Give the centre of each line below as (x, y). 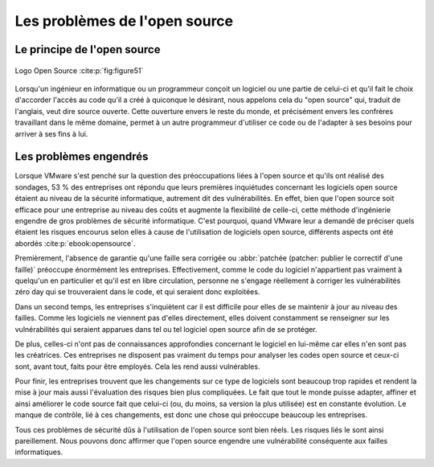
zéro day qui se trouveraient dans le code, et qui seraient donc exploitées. (137, 292)
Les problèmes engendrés (82, 157)
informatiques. (39, 452)
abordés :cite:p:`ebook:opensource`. (75, 243)
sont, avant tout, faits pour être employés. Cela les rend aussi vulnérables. (137, 367)
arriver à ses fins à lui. (51, 133)
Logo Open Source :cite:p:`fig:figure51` (79, 70)
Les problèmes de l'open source (124, 21)
